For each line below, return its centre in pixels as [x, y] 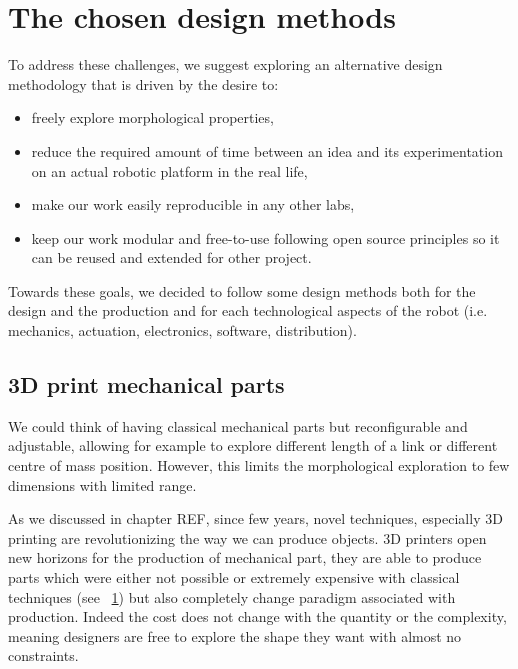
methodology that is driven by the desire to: [143, 83]
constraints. [43, 655]
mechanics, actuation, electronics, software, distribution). [182, 330]
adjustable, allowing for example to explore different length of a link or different [253, 445]
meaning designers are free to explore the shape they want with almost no [235, 635]
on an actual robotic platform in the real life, [169, 170]
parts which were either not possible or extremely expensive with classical [234, 577]
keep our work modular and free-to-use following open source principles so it [265, 237]
